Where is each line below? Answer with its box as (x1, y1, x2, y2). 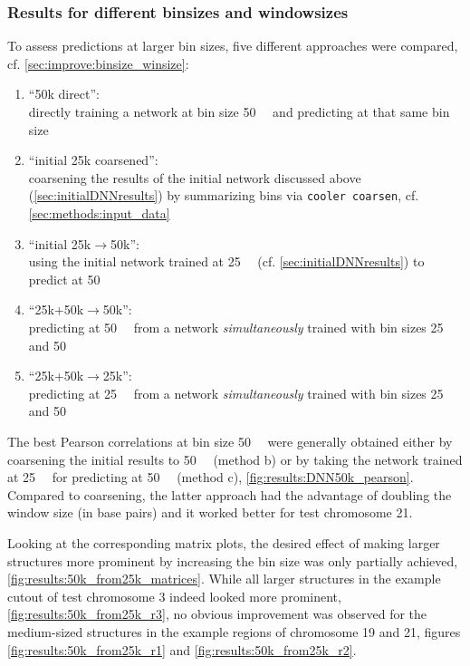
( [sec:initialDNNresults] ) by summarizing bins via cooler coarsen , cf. (28, 186, 419, 205)
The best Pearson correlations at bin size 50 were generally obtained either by (7, 431, 453, 450)
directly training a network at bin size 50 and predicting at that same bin (28, 102, 450, 121)
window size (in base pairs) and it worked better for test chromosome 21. (7, 503, 413, 522)
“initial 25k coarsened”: (28, 150, 158, 169)
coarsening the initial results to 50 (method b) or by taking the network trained (7, 449, 463, 468)
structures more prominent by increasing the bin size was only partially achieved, (7, 551, 458, 570)
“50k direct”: (28, 84, 101, 103)
